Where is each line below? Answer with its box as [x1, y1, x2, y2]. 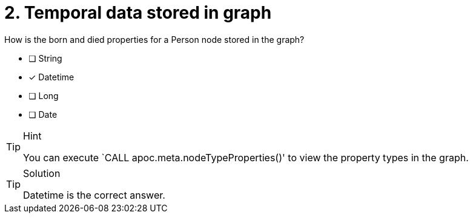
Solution [23, 167, 61, 179]
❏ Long [28, 90, 59, 101]
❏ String [28, 53, 62, 63]
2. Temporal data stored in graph [4, 2, 272, 23]
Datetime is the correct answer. [23, 188, 165, 201]
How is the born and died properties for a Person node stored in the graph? [4, 34, 305, 45]
